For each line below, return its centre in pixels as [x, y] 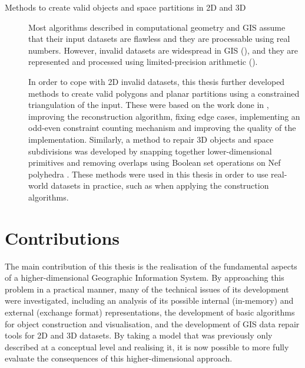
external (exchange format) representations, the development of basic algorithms [150, 312]
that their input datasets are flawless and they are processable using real [159, 39]
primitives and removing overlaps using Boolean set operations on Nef [155, 162]
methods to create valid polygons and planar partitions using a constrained [164, 93]
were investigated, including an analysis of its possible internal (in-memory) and [149, 300]
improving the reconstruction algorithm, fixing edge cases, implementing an [164, 116]
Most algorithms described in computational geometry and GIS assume [157, 27]
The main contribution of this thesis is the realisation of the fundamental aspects [151, 266]
